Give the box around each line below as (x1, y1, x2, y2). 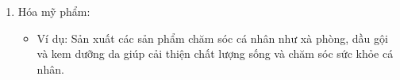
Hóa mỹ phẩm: (17, 3, 90, 19)
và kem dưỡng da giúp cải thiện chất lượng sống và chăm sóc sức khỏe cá (37, 45, 394, 62)
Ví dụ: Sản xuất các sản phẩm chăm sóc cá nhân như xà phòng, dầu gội (37, 29, 388, 46)
